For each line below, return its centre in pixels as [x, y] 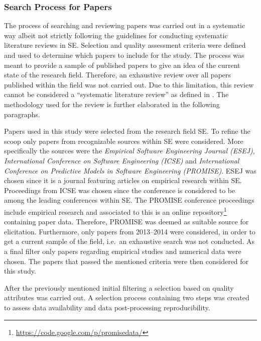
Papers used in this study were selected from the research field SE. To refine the [127, 131]
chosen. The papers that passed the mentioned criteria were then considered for [126, 261]
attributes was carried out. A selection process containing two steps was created [127, 297]
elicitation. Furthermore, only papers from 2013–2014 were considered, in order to [130, 231]
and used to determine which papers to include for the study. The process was [124, 55]
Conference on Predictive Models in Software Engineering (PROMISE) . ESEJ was [130, 170]
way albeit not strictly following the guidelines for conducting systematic [116, 35]
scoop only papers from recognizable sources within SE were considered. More [124, 141]
